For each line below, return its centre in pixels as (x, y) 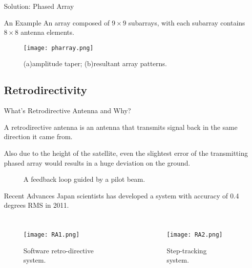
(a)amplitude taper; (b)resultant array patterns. (95, 63)
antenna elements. (47, 32)
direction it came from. (38, 136)
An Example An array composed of (57, 22)
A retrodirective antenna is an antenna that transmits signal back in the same (121, 127)
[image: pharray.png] (59, 48)
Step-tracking (187, 250)
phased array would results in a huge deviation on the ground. (97, 162)
